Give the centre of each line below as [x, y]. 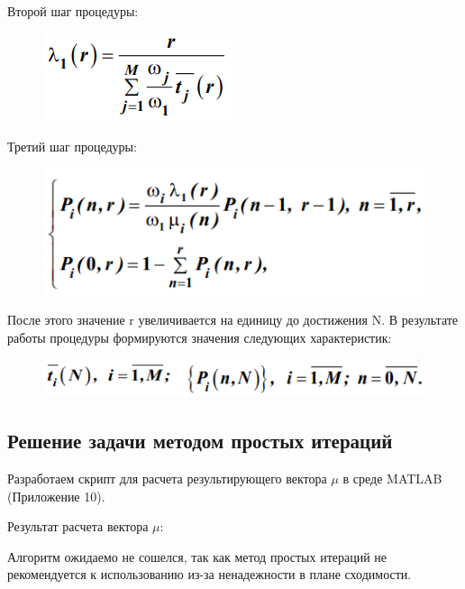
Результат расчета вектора [78, 526]
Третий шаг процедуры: [72, 147]
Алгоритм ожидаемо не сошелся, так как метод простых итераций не [197, 556]
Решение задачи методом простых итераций [200, 441]
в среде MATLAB [392, 478]
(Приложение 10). [56, 496]
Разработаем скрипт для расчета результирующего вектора [167, 478]
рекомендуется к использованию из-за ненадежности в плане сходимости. [210, 574]
